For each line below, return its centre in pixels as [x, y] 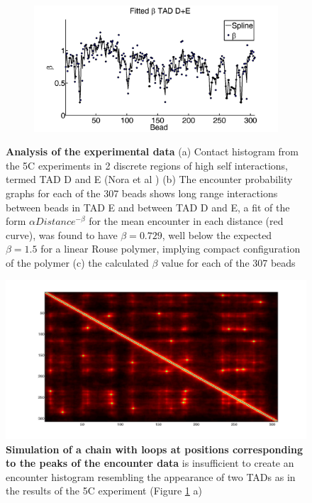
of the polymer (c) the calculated [77, 263]
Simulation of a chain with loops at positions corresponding [154, 449]
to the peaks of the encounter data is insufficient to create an [150, 463]
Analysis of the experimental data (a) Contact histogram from [152, 151]
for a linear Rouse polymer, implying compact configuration [171, 249]
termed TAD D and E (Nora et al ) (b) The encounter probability [149, 179]
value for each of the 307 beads [228, 263]
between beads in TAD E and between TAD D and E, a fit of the [148, 207]
